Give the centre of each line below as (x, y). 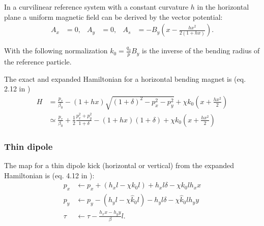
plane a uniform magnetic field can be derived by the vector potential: (113, 17)
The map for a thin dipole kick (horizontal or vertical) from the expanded (119, 165)
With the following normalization (56, 51)
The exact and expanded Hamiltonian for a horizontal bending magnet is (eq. (125, 78)
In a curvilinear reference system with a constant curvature (96, 7)
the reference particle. (38, 62)
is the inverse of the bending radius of (201, 51)
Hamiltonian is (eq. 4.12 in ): (49, 175)
